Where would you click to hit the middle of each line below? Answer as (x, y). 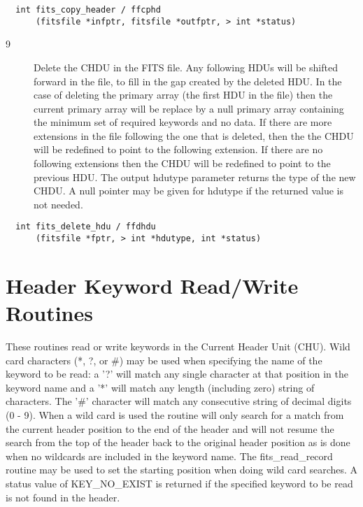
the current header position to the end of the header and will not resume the (170, 428)
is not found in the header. (63, 497)
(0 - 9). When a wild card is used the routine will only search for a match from (175, 415)
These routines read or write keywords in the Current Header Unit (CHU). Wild (178, 347)
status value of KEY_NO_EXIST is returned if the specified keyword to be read (179, 483)
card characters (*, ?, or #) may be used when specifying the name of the (164, 360)
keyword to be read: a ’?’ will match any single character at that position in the (177, 374)
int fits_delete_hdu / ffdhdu (86, 227)
